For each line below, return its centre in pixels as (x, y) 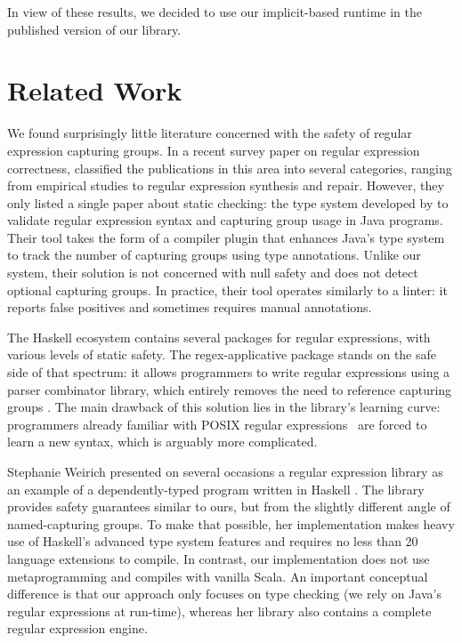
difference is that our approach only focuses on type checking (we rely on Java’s (224, 594)
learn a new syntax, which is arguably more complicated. (162, 442)
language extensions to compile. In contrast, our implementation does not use (219, 558)
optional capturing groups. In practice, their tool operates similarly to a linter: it (227, 289)
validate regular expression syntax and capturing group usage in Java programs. (225, 220)
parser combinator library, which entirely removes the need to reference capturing (230, 389)
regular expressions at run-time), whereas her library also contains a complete (219, 611)
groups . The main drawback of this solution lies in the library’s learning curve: (224, 407)
